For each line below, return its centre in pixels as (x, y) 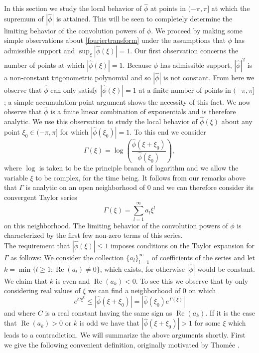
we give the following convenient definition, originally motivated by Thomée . (122, 344)
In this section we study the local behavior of (73, 8)
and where (20, 312)
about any (237, 121)
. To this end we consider (168, 131)
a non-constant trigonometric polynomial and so (77, 77)
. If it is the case (230, 312)
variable (16, 177)
